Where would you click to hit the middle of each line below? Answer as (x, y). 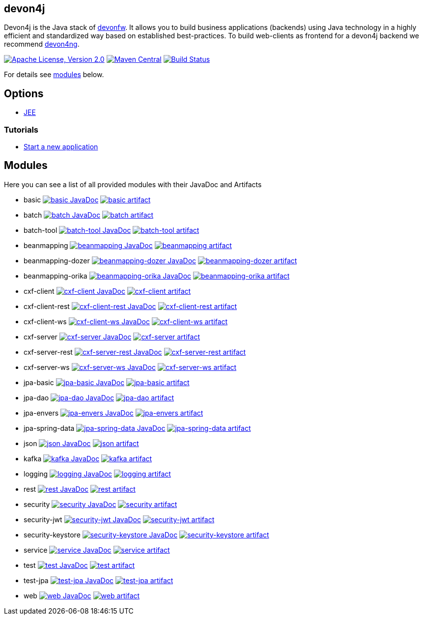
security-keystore (52, 535)
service (36, 550)
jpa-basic (39, 382)
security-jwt (43, 519)
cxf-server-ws (47, 367)
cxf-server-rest (48, 352)
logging (36, 474)
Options (24, 93)
